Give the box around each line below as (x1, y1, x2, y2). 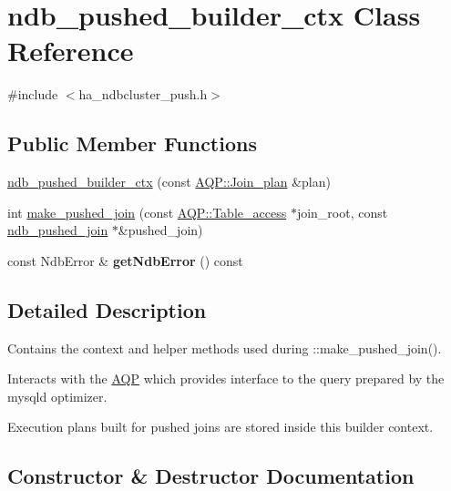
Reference (7, 32, 134, 69)
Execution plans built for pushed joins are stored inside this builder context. (7, 417, 434, 436)
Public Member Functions (7, 129, 257, 158)
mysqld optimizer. (7, 386, 108, 405)
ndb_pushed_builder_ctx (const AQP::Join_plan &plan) (7, 172, 331, 191)
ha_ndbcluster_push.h (78, 85, 208, 104)
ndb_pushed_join (7, 220, 108, 240)
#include (7, 85, 58, 104)
